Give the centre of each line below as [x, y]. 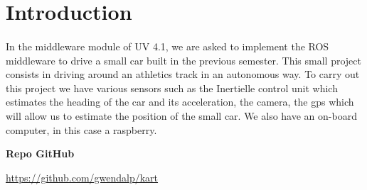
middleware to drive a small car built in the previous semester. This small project [183, 60]
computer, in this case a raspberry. [81, 129]
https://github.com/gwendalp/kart [82, 177]
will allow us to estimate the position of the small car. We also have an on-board [181, 115]
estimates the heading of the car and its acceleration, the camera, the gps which [180, 102]
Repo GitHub [40, 153]
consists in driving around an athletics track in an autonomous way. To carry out [183, 74]
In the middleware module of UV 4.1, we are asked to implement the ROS [167, 46]
